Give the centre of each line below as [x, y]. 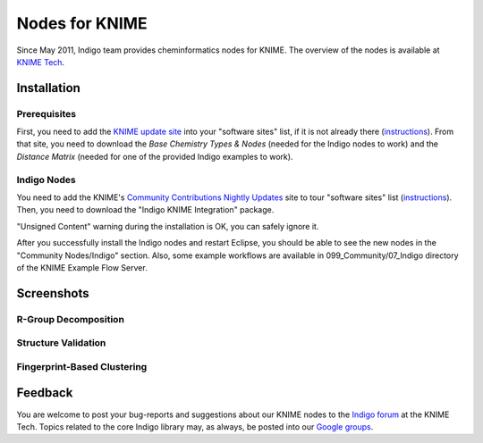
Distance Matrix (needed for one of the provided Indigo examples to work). [155, 156]
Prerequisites [46, 113]
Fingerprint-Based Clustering [82, 366]
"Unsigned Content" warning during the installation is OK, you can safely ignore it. [168, 226]
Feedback [45, 393]
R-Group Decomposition [71, 319]
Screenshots [53, 293]
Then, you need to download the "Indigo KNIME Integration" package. [145, 210]
